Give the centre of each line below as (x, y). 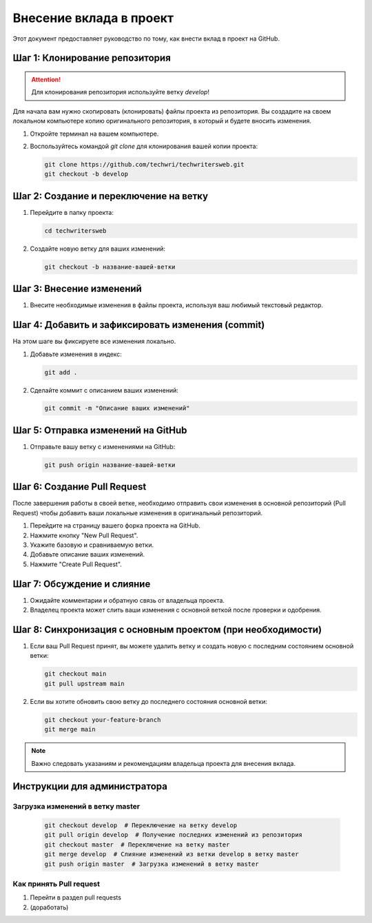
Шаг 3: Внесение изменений (77, 289)
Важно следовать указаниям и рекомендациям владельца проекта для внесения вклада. (164, 763)
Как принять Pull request (56, 884)
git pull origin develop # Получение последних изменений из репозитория (174, 835)
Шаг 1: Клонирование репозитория (92, 58)
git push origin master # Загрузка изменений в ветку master (152, 864)
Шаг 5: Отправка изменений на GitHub (100, 430)
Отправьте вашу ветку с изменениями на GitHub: (103, 446)
